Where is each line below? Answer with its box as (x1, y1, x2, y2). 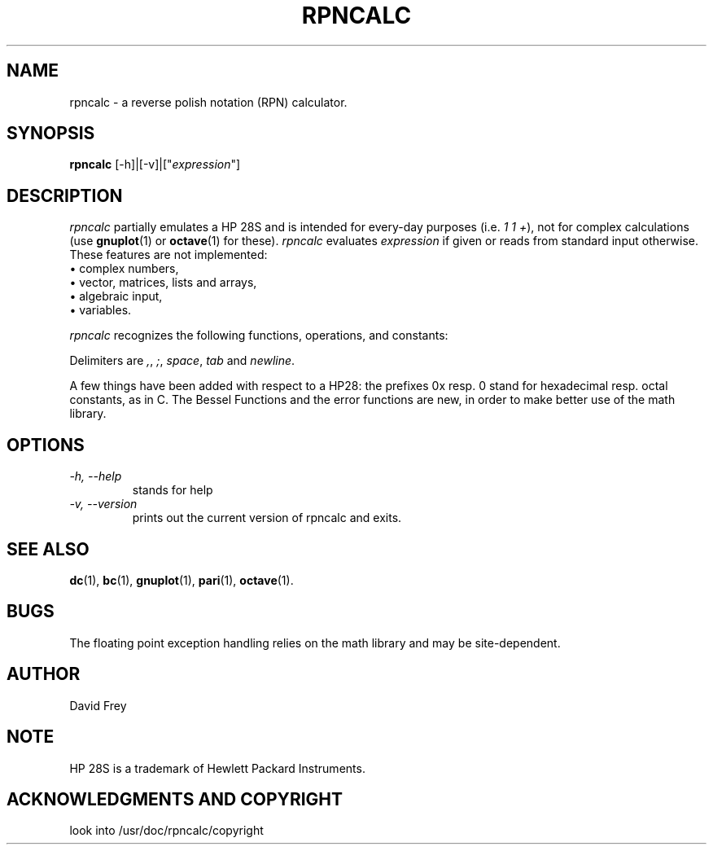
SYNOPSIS (7, 123, 95, 144)
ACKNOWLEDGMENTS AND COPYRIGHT (7, 788, 343, 809)
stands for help (132, 483, 213, 498)
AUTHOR (7, 664, 81, 685)
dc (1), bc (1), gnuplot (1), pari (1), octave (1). (69, 572, 294, 587)
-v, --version (69, 497, 138, 511)
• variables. (69, 303, 132, 318)
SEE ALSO (7, 538, 90, 559)
